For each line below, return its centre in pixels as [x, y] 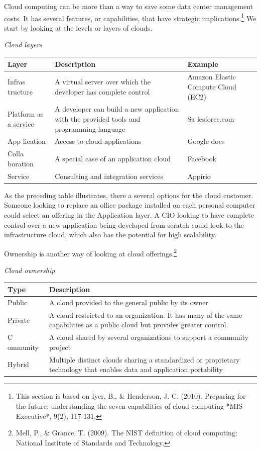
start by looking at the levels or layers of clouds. [78, 27]
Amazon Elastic [212, 77]
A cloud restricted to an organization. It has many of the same [146, 314]
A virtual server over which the [103, 82]
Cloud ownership [30, 270]
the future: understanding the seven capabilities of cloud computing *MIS [129, 405]
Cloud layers [23, 44]
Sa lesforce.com [211, 119]
